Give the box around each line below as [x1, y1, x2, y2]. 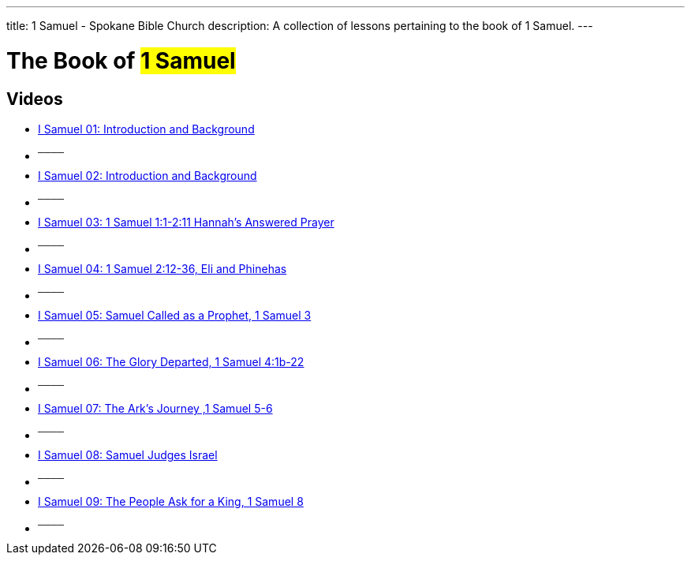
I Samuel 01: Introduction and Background [38, 122, 255, 136]
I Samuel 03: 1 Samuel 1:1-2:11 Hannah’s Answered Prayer [38, 215, 334, 229]
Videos [6, 88, 63, 109]
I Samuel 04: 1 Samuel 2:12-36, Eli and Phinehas [38, 261, 287, 275]
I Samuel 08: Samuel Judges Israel [38, 447, 218, 462]
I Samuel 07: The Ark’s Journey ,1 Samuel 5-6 [38, 401, 273, 415]
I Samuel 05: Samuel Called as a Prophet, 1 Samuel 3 [38, 308, 312, 322]
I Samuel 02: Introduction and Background [38, 168, 257, 182]
